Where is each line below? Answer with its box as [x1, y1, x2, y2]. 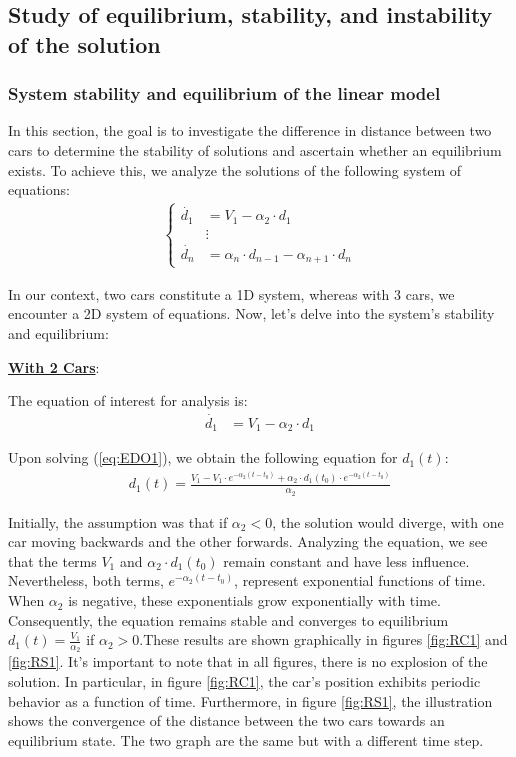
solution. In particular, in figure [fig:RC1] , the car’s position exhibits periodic [8, 671, 481, 692]
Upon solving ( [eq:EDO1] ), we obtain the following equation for [8, 447, 398, 468]
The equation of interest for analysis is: [8, 390, 248, 411]
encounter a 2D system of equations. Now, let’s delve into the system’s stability [8, 303, 495, 324]
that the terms [8, 550, 97, 571]
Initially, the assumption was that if [8, 511, 228, 532]
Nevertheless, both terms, [8, 570, 164, 591]
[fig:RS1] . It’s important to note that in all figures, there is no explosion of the [8, 651, 488, 672]
